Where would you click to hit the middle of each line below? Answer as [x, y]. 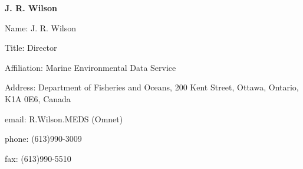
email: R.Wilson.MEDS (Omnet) [64, 118]
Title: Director [31, 48]
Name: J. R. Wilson [41, 27]
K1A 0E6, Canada [38, 98]
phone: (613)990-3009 [43, 139]
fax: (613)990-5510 [38, 158]
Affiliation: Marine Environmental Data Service [90, 67]
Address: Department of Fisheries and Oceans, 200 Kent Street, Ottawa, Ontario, [152, 87]
